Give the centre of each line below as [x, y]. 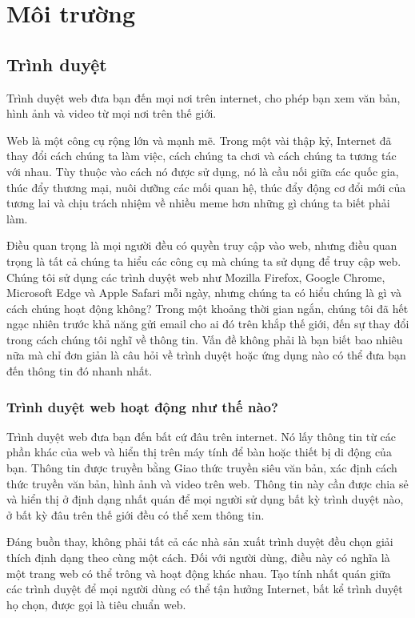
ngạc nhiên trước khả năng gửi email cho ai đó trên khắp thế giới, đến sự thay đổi [208, 324]
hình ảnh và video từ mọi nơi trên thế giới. [112, 113]
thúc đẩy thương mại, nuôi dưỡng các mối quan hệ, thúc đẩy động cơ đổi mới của [206, 187]
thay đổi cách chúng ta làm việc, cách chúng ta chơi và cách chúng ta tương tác [202, 156]
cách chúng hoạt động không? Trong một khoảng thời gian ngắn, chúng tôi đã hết [207, 308]
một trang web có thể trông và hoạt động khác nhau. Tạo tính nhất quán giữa [199, 573]
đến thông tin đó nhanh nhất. [80, 371]
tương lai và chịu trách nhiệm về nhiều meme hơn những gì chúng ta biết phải [198, 203]
